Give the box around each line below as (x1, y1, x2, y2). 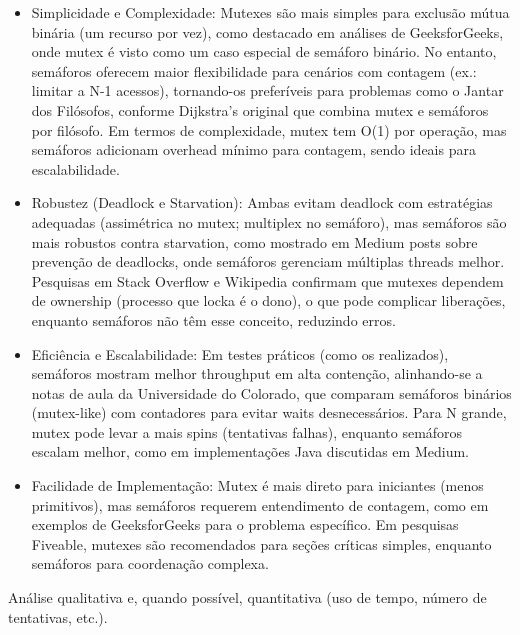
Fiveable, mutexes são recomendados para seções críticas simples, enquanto (31, 533, 492, 554)
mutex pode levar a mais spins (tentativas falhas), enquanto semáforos (31, 421, 463, 442)
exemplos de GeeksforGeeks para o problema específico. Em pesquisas (31, 514, 459, 535)
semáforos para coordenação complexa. (31, 553, 269, 574)
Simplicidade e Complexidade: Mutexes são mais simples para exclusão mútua (31, 2, 510, 22)
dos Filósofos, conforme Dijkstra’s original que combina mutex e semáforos (31, 99, 489, 120)
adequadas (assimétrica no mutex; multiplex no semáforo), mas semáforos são (31, 211, 507, 232)
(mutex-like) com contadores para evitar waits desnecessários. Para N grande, (31, 402, 507, 423)
